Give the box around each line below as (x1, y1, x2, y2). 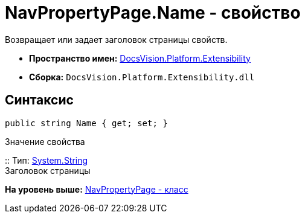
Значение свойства (5, 136, 85, 147)
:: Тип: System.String (5, 155, 88, 165)
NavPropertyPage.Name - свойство (5, 2, 301, 23)
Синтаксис (5, 92, 74, 108)
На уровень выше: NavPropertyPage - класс (5, 184, 188, 194)
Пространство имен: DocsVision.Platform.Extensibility (29, 53, 251, 63)
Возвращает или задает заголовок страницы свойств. (5, 34, 228, 45)
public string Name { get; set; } (5, 118, 168, 128)
